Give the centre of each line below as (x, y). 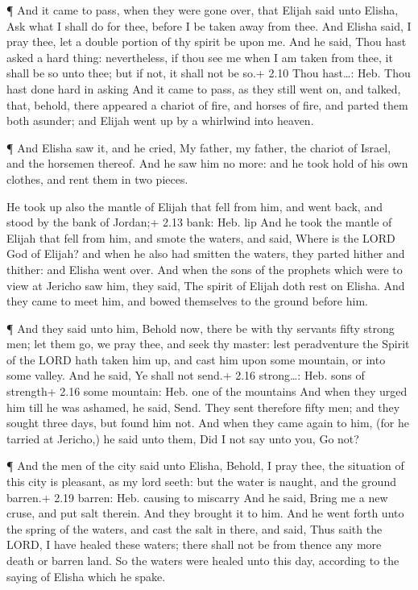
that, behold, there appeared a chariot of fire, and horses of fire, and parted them (207, 104)
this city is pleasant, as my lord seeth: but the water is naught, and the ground (201, 482)
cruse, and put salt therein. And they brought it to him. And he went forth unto (205, 513)
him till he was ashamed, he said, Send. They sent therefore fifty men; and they (203, 407)
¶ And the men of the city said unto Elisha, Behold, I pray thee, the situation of (205, 465)
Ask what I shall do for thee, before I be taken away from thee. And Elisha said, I (209, 25)
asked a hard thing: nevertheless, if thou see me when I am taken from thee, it (200, 57)
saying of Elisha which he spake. (86, 576)
